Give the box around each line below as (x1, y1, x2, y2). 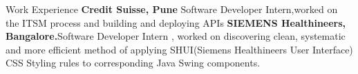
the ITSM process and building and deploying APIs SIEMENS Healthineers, (6, 15, 346, 29)
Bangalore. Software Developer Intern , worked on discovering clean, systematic (6, 29, 346, 43)
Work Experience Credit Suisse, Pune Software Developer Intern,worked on (6, 2, 338, 16)
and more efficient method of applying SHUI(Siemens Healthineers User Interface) (6, 42, 353, 56)
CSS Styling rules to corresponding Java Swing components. (6, 56, 261, 70)
